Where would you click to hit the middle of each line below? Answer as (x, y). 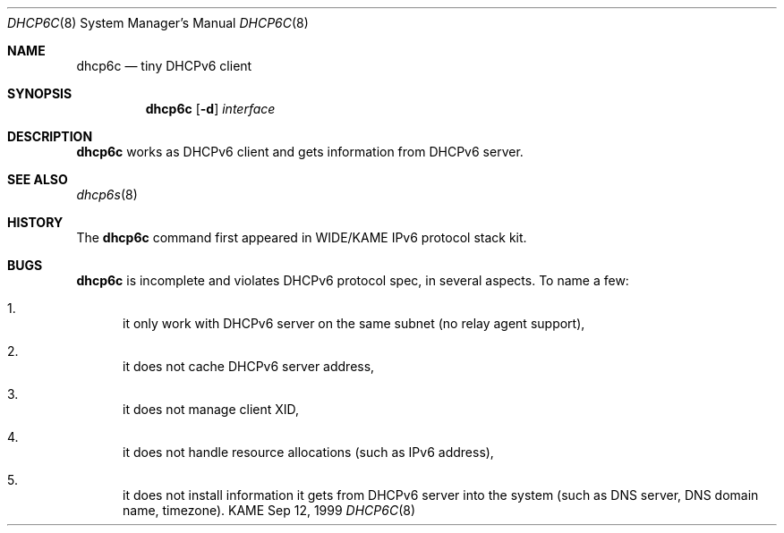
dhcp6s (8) (107, 195)
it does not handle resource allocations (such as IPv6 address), (308, 452)
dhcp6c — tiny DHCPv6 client (164, 66)
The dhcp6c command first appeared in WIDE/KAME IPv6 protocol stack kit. (302, 237)
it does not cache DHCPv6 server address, (249, 366)
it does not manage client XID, (211, 409)
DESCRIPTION (50, 136)
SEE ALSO (38, 179)
